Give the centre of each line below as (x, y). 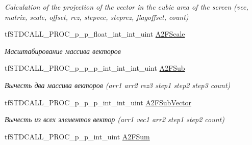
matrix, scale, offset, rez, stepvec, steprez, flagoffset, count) (97, 17)
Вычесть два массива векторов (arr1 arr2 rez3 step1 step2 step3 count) (118, 85)
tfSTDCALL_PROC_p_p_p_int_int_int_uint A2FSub (95, 68)
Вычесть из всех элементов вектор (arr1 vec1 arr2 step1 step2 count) (115, 119)
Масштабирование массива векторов (63, 51)
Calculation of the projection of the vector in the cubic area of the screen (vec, (127, 7)
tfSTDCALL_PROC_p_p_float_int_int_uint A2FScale (95, 34)
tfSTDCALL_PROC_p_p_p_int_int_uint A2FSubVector (98, 102)
